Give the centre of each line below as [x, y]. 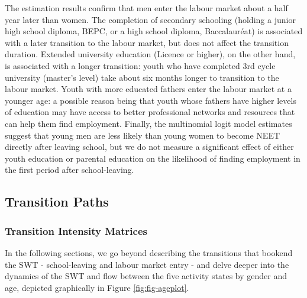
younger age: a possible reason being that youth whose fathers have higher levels [151, 100]
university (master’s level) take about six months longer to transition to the [142, 77]
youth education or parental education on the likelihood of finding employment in [153, 158]
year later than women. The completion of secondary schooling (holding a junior [150, 19]
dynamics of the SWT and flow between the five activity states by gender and [146, 276]
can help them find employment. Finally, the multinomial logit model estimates [148, 123]
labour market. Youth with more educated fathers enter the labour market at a [148, 89]
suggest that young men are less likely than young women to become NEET [143, 135]
